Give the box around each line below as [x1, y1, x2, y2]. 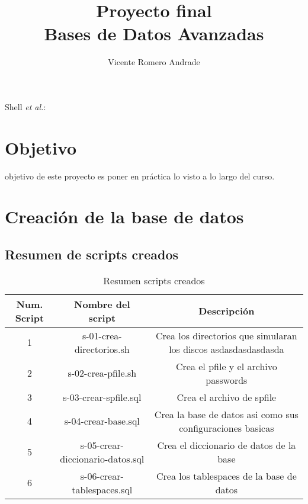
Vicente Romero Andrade [108, 56, 200, 68]
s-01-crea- [82, 328, 122, 342]
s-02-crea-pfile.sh [68, 366, 137, 380]
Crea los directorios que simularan [156, 328, 297, 342]
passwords [206, 373, 248, 387]
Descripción [198, 304, 255, 318]
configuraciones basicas [179, 420, 274, 435]
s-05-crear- [80, 438, 124, 452]
